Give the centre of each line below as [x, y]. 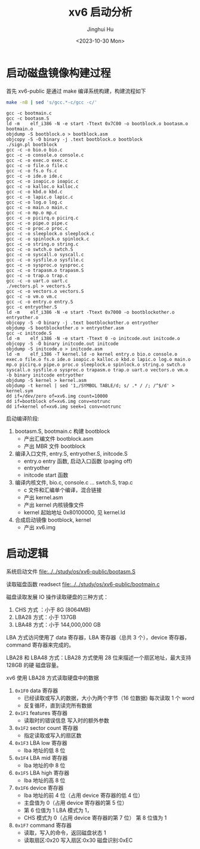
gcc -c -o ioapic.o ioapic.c [42, 181]
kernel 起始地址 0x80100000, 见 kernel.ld [74, 512]
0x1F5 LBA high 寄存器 [42, 772]
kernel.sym [20, 391]
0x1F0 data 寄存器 [36, 690]
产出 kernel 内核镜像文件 [54, 505]
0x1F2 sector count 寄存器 [47, 727]
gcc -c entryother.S [32, 307]
